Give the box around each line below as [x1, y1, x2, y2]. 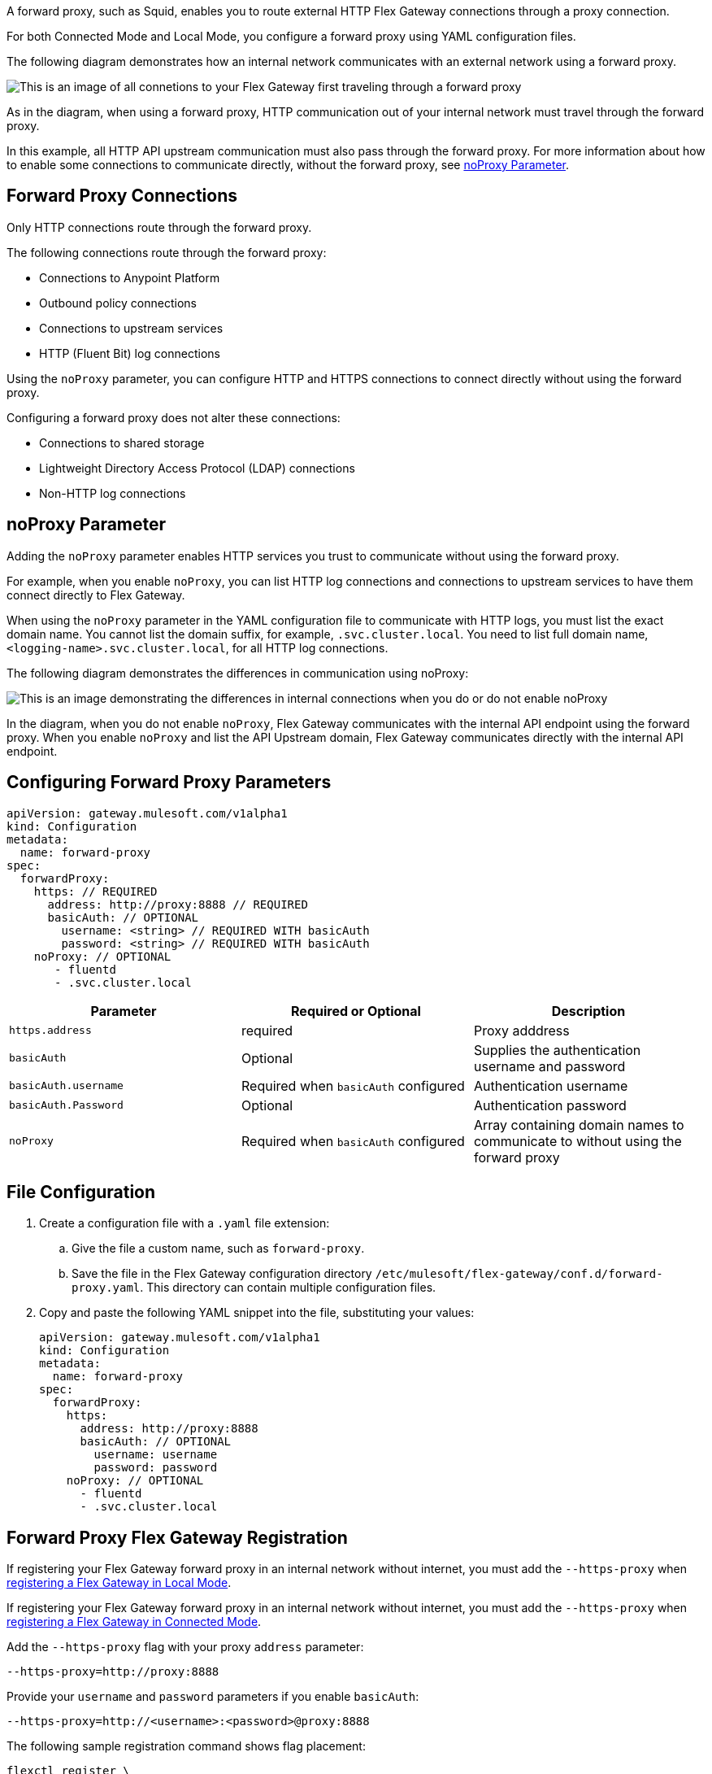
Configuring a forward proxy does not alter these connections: [7, 410, 341, 425]
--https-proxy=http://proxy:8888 [7, 1665, 219, 1679]
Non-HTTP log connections [39, 486, 186, 500]
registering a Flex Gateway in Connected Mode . [7, 1615, 262, 1629]
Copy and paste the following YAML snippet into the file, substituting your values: [39, 1305, 475, 1320]
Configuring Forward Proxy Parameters [7, 772, 332, 793]
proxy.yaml [72, 1281, 141, 1295]
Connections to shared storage [39, 435, 205, 450]
